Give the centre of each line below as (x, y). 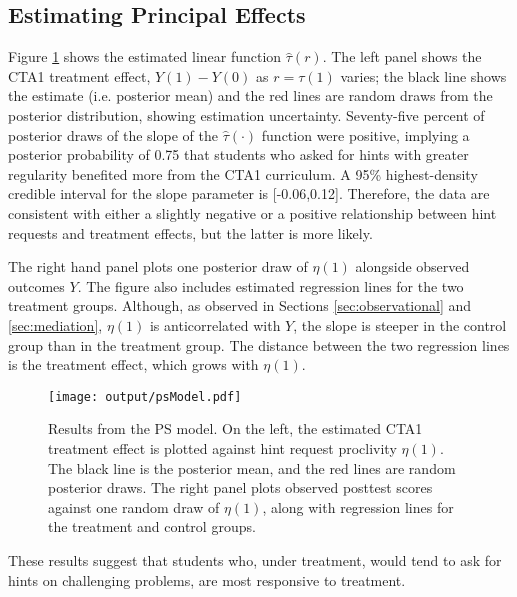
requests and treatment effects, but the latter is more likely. (190, 232)
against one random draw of (134, 506)
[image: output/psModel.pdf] (145, 396)
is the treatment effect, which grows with (133, 364)
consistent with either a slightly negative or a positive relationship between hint (252, 212)
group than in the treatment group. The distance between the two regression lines (259, 344)
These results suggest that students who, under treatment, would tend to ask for (255, 559)
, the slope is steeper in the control (400, 324)
